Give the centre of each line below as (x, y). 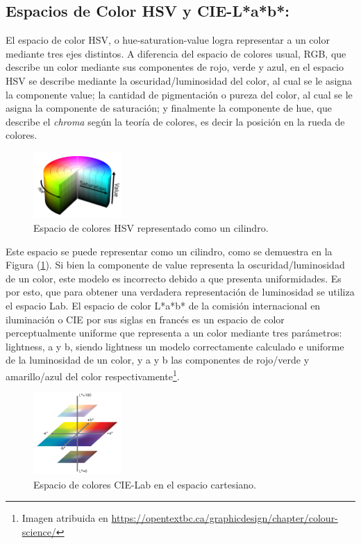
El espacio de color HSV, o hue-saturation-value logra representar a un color (168, 40)
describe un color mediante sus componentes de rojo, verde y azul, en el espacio (175, 67)
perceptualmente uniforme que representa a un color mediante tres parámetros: (174, 333)
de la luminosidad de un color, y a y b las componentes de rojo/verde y (158, 360)
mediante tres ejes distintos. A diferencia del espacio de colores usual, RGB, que (176, 53)
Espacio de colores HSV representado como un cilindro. (151, 227)
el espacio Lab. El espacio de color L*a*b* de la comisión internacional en (163, 305)
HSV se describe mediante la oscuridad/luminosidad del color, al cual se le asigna (179, 80)
